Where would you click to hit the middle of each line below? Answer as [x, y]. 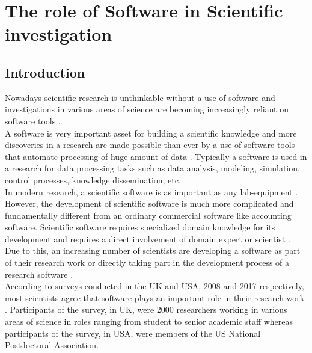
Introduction [45, 72]
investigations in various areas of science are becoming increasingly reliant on [147, 109]
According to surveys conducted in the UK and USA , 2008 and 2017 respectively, [154, 286]
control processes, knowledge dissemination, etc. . [96, 180]
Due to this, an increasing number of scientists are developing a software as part [153, 250]
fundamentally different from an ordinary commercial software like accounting [148, 215]
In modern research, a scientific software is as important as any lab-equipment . [151, 192]
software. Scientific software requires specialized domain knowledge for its [140, 227]
